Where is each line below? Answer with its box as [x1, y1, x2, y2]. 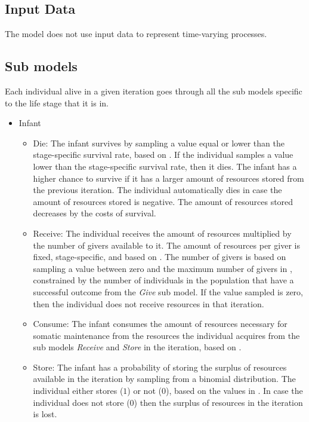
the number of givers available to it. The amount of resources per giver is [33, 238, 300, 251]
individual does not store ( [33, 396, 130, 408]
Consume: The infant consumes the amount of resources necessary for [33, 317, 288, 330]
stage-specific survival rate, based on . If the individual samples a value [33, 148, 293, 161]
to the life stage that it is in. [5, 96, 109, 109]
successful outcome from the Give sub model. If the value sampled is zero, [33, 285, 303, 298]
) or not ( [127, 384, 162, 397]
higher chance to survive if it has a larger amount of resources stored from [33, 172, 304, 184]
